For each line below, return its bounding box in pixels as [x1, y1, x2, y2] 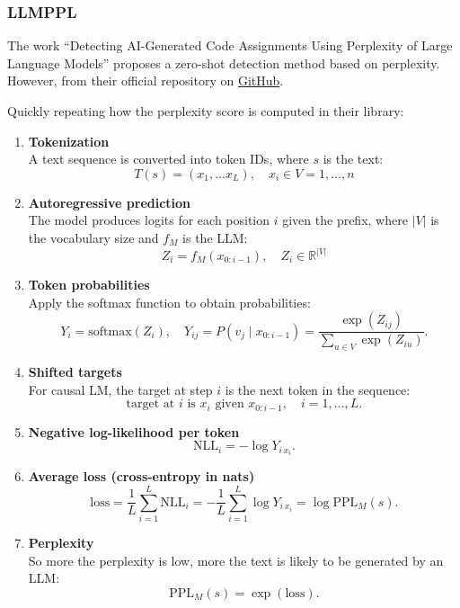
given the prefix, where [282, 210, 408, 229]
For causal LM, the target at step [28, 380, 213, 398]
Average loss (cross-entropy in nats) [28, 467, 255, 486]
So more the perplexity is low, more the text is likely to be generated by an [28, 550, 444, 569]
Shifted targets [28, 362, 122, 381]
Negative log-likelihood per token [28, 422, 240, 441]
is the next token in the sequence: [225, 380, 411, 398]
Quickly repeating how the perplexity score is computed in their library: [7, 102, 404, 120]
